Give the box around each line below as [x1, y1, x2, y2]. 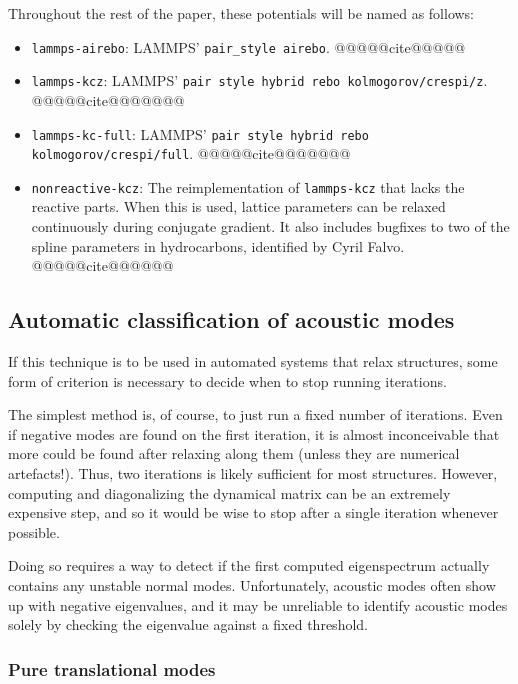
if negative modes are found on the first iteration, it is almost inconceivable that [8, 423, 500, 444]
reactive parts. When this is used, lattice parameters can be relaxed [31, 196, 446, 217]
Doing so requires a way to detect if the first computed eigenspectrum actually [8, 555, 490, 576]
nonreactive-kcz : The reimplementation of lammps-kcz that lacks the [31, 176, 465, 197]
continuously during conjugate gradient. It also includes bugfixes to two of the [31, 216, 510, 237]
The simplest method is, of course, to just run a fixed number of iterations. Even [8, 404, 503, 425]
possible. [8, 521, 60, 542]
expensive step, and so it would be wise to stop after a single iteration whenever [8, 502, 499, 523]
